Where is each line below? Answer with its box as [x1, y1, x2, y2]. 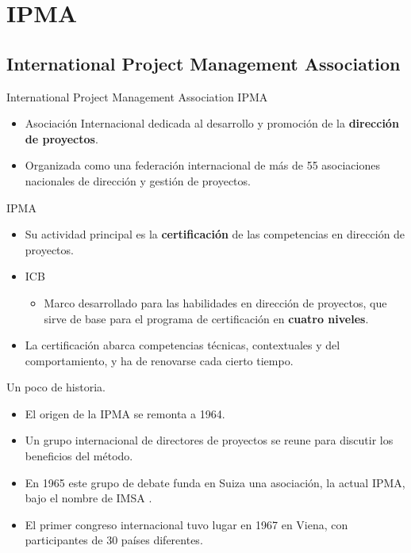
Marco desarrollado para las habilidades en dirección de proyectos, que [44, 294, 387, 311]
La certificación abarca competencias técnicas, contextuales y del [25, 337, 340, 353]
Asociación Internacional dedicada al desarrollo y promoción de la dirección [25, 115, 399, 132]
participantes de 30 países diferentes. [25, 532, 203, 548]
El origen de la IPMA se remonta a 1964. [25, 405, 225, 421]
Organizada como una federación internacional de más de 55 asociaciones [25, 157, 380, 174]
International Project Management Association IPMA [6, 88, 268, 105]
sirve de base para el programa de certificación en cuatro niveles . [44, 310, 369, 326]
